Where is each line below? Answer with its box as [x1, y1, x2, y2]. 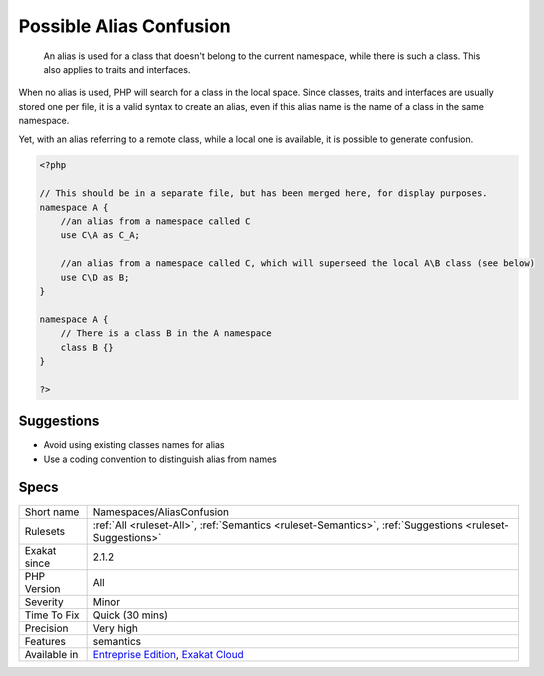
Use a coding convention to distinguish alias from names [43, 453, 277, 465]
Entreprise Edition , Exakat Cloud [92, 647, 244, 661]
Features [24, 634, 67, 648]
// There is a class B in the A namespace [60, 328, 272, 339]
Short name [24, 505, 80, 519]
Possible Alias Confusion [18, 15, 231, 37]
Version [24, 581, 61, 595]
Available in [24, 647, 79, 661]
